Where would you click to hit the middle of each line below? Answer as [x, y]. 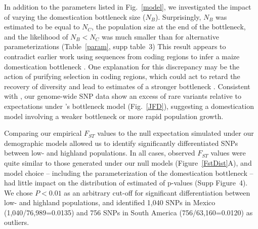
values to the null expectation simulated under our [176, 133]
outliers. [17, 222]
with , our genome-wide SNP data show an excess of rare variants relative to [123, 96]
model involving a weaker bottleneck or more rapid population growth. [114, 116]
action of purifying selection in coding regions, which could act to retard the [122, 76]
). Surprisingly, [178, 16]
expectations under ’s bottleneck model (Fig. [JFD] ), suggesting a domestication [129, 106]
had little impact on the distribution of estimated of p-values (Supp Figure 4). [126, 183]
